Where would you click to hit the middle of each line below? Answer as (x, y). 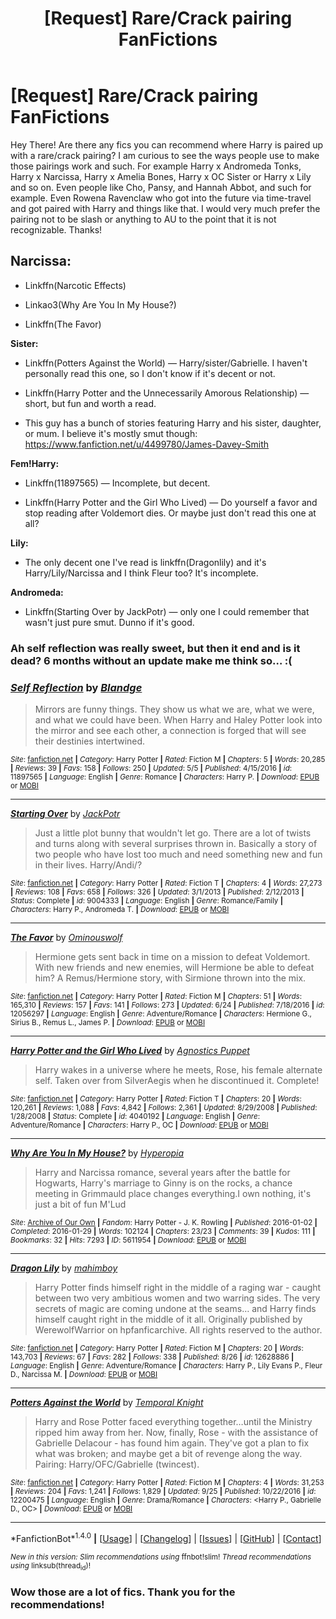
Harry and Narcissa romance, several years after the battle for (162, 1172)
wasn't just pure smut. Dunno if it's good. (109, 622)
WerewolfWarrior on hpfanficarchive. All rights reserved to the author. (178, 1329)
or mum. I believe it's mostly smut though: (111, 433)
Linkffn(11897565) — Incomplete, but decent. (117, 483)
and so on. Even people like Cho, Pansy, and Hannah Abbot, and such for (161, 187)
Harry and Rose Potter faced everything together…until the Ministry (173, 1421)
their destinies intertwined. (90, 741)
